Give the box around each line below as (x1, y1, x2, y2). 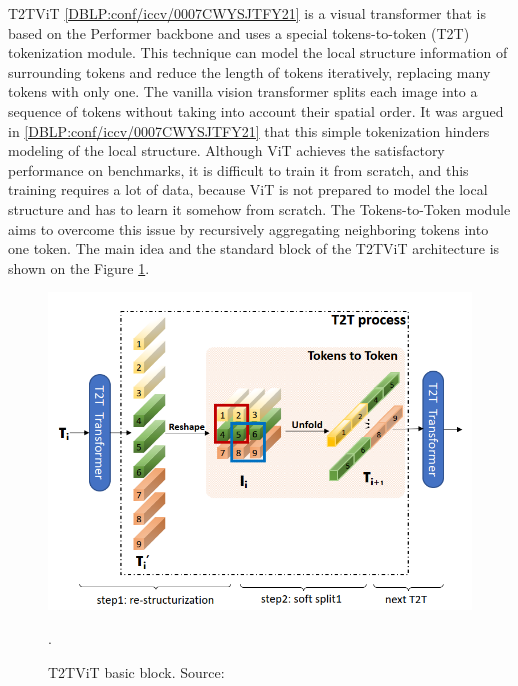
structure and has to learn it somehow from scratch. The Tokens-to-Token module (8, 198, 511, 219)
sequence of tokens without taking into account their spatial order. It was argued (8, 100, 504, 121)
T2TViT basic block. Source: (48, 661, 225, 682)
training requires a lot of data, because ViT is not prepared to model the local (8, 179, 488, 200)
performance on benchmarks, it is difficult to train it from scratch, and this (8, 159, 469, 180)
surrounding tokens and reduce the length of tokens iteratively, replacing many (8, 61, 491, 82)
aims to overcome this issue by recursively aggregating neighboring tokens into (8, 218, 489, 239)
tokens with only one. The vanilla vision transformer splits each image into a (8, 81, 478, 102)
